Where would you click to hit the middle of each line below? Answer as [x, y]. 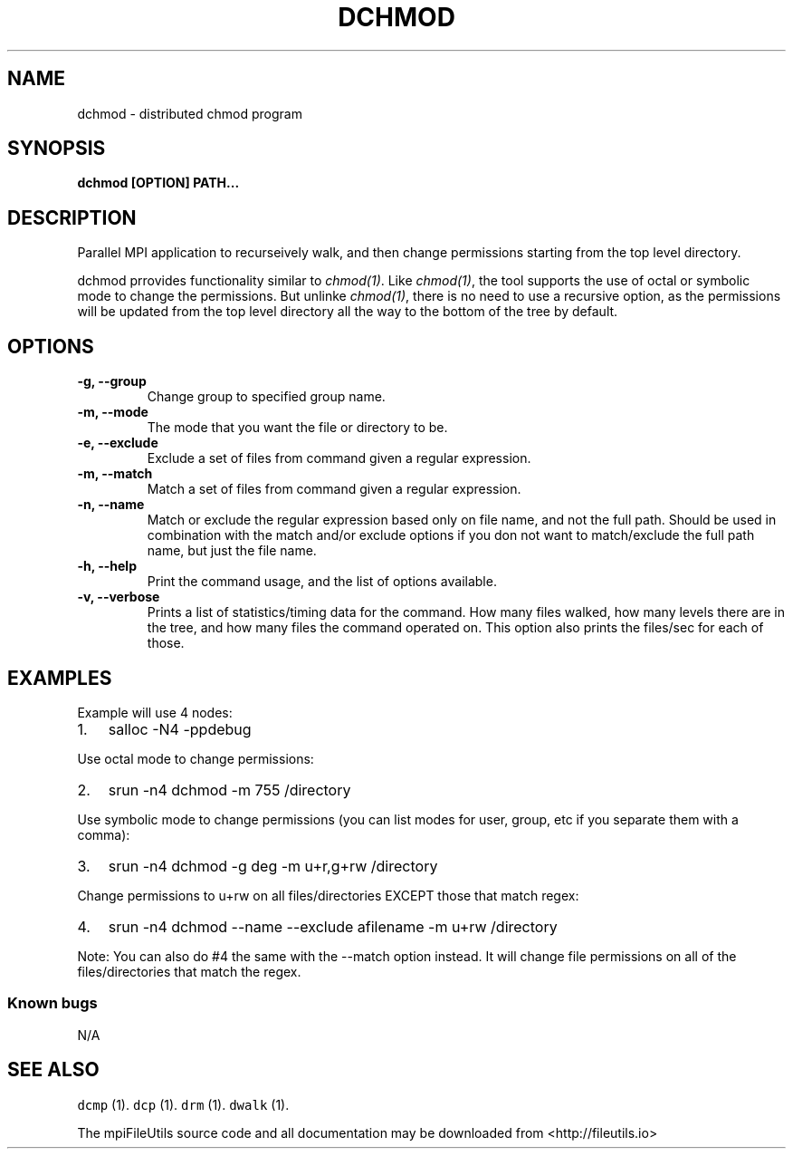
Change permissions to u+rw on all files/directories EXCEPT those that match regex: [328, 895]
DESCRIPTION [72, 217]
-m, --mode [113, 412]
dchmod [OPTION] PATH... [158, 183]
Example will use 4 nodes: [155, 712]
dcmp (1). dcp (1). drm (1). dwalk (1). [183, 1104]
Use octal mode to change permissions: [196, 758]
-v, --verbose [119, 597]
